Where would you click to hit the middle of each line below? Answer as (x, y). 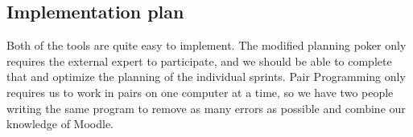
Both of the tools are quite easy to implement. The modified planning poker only (206, 45)
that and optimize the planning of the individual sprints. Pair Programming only (206, 77)
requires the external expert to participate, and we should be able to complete (199, 60)
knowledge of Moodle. (60, 124)
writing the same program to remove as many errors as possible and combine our (206, 108)
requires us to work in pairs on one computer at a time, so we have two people (200, 92)
